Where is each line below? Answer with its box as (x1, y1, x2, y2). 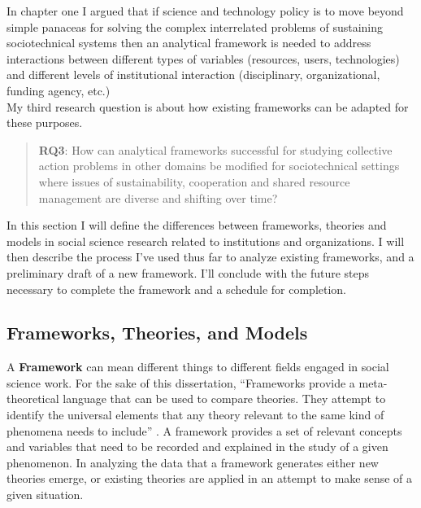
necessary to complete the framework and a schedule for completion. (7, 280, 347, 297)
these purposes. (7, 114, 83, 131)
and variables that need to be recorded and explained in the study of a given (7, 438, 388, 455)
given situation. (7, 486, 84, 503)
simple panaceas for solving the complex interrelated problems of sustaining (7, 18, 384, 35)
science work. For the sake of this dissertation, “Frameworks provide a (7, 374, 355, 391)
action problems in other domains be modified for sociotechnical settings (38, 157, 400, 174)
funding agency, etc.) (7, 81, 111, 99)
